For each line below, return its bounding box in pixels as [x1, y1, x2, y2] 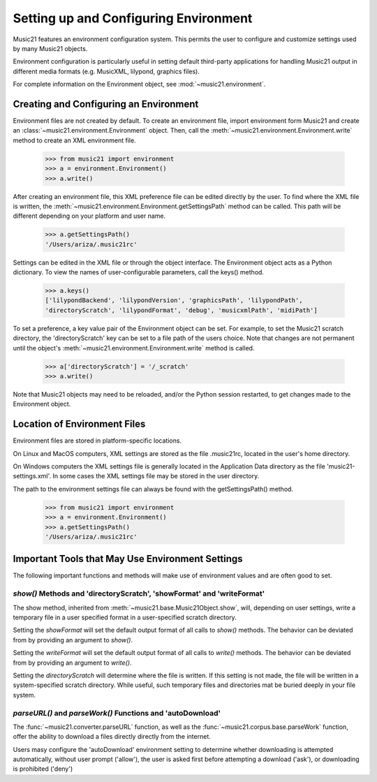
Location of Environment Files [13, 418, 146, 430]
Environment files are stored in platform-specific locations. [13, 436, 182, 445]
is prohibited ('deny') [13, 765, 73, 773]
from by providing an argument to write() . [13, 658, 132, 667]
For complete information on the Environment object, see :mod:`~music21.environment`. [13, 80, 266, 89]
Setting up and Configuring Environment [13, 10, 253, 26]
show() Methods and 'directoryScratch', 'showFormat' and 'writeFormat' [13, 589, 265, 598]
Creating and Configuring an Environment [13, 98, 199, 110]
